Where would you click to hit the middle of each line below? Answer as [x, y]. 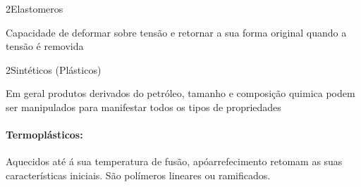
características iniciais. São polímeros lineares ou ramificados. [138, 175]
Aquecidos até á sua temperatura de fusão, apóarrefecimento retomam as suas [174, 161]
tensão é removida [45, 46]
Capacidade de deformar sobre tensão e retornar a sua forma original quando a [176, 32]
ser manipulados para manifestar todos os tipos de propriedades [143, 107]
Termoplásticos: [44, 135]
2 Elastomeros [35, 8]
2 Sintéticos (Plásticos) [54, 69]
